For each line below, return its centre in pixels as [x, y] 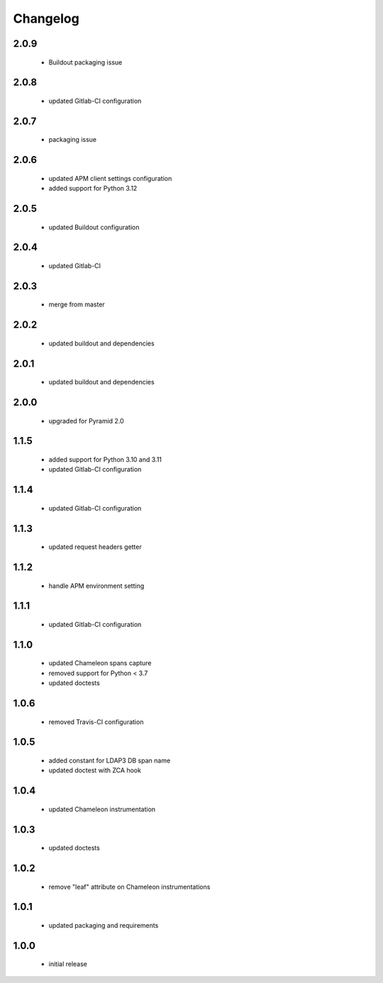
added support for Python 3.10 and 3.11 [105, 460]
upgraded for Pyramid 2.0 [86, 421]
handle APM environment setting [96, 586]
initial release [68, 964]
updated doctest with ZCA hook [95, 770]
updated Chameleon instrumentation [102, 809]
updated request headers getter [95, 547]
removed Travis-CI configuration [96, 722]
